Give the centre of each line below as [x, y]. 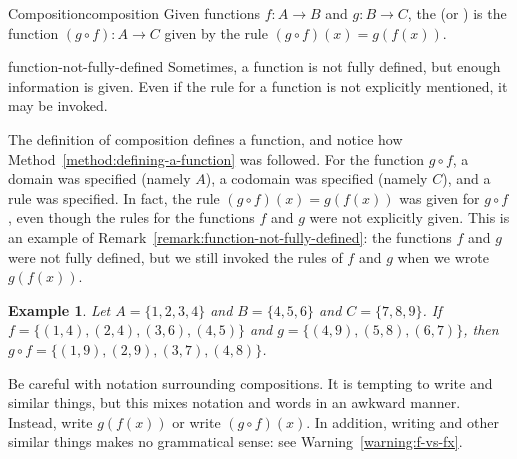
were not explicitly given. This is [409, 217]
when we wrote [443, 256]
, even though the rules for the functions [131, 217]
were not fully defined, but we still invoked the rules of [175, 256]
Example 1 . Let [59, 309]
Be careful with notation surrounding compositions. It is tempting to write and [250, 382]
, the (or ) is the [457, 13]
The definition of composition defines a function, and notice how [205, 138]
